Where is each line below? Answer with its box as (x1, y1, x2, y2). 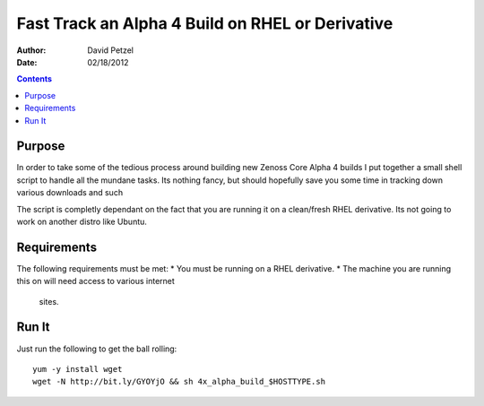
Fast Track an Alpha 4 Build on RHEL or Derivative (16, 13, 393, 33)
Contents (16, 73, 53, 84)
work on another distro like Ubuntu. (16, 216, 148, 227)
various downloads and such (16, 187, 124, 198)
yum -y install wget (32, 364, 123, 374)
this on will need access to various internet (16, 276, 175, 287)
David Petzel (87, 45, 134, 56)
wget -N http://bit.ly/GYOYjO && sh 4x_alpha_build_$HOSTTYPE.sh (32, 376, 326, 387)
